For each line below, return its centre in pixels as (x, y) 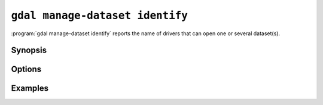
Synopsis (29, 50)
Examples (30, 89)
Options (26, 70)
